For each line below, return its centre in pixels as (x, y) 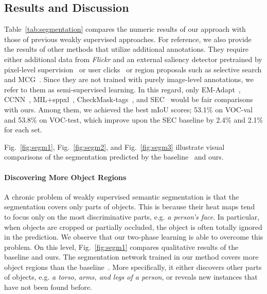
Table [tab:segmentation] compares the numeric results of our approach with (125, 29)
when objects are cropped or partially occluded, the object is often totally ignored (133, 227)
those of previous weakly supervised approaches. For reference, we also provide (128, 39)
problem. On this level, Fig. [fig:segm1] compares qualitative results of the (121, 247)
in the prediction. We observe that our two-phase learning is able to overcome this (134, 237)
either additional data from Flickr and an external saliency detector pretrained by (133, 59)
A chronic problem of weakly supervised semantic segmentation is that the (122, 196)
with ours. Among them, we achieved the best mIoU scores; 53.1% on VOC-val (128, 109)
